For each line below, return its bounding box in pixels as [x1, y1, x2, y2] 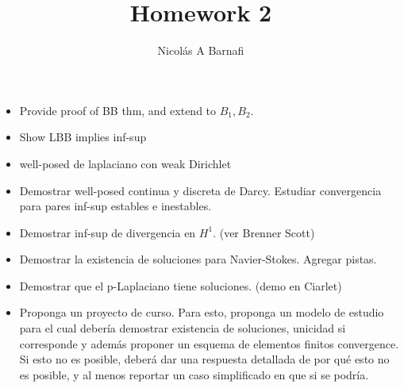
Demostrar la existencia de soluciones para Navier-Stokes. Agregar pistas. [19, 251, 377, 267]
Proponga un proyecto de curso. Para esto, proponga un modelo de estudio [19, 304, 384, 321]
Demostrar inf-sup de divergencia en [19, 224, 196, 240]
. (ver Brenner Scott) [213, 224, 315, 240]
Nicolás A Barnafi [157, 42, 244, 59]
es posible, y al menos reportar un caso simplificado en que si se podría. [19, 366, 369, 382]
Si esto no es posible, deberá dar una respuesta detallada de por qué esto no [19, 351, 390, 367]
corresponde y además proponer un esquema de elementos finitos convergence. [19, 335, 399, 352]
